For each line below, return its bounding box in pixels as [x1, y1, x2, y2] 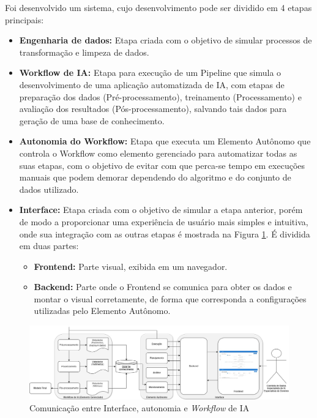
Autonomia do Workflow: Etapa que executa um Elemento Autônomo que [19, 135, 311, 147]
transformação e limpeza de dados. [19, 45, 149, 58]
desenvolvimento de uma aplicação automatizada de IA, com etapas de [19, 78, 285, 91]
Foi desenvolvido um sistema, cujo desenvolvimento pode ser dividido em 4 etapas [5, 1, 312, 13]
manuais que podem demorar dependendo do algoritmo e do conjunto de [19, 171, 291, 184]
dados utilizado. [19, 182, 79, 195]
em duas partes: [19, 239, 79, 252]
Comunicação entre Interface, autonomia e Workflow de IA [29, 401, 250, 414]
